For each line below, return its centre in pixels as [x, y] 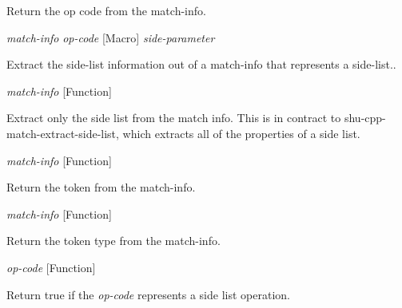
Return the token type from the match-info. [113, 241]
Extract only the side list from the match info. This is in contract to [174, 118]
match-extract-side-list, [63, 133]
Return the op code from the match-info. [106, 10]
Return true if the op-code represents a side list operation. [148, 294]
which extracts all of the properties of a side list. [241, 133]
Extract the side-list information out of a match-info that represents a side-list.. [201, 64]
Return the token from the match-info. [101, 187]
